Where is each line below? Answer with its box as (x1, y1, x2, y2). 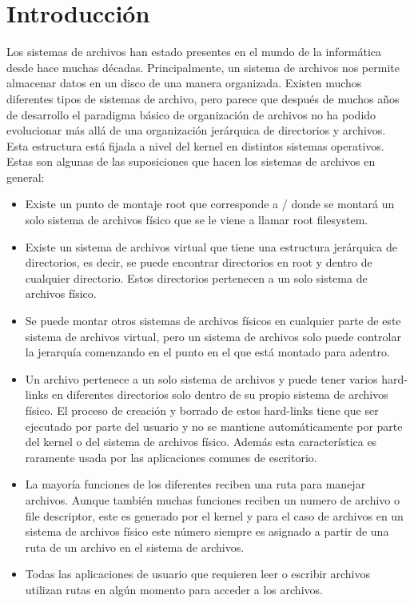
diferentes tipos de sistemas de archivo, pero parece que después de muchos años (6, 90, 400, 107)
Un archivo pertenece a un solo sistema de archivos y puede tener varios (25, 370, 378, 387)
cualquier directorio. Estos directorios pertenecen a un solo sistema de (25, 269, 368, 286)
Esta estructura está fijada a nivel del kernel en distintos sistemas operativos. (6, 137, 384, 154)
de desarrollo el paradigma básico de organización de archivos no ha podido (6, 106, 376, 123)
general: (6, 168, 45, 185)
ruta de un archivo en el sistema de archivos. (25, 538, 245, 555)
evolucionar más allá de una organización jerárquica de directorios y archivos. (6, 122, 386, 139)
